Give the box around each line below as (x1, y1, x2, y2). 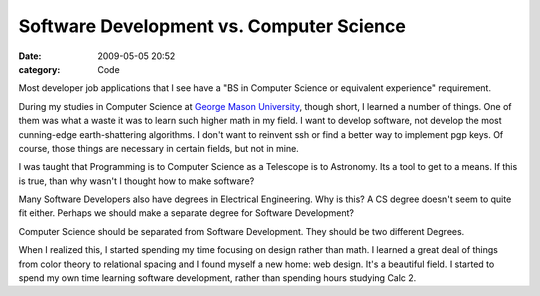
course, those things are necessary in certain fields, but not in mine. (18, 142, 299, 154)
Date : (18, 50, 42, 62)
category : (18, 63, 61, 75)
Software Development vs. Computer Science (18, 15, 407, 37)
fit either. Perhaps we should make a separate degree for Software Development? (18, 207, 355, 219)
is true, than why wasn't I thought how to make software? (18, 175, 255, 187)
